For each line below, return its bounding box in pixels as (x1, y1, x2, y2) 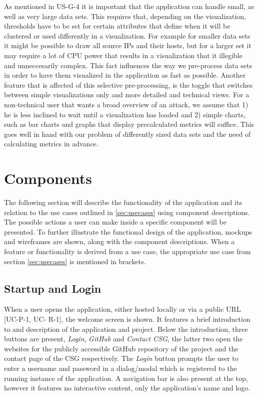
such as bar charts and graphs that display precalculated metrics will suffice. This (4, 119, 254, 129)
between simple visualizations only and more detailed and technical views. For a (4, 89, 249, 100)
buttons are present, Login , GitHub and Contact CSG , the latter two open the (4, 333, 243, 344)
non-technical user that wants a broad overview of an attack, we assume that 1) (4, 99, 248, 109)
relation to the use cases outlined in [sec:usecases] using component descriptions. (4, 207, 250, 217)
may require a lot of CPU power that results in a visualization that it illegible (4, 50, 242, 60)
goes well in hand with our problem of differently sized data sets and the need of (4, 128, 251, 139)
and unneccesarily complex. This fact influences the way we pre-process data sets (4, 60, 252, 70)
